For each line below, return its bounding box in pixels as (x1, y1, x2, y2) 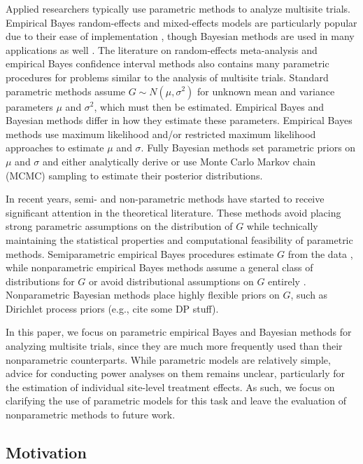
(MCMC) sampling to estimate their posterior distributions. (6, 168, 263, 182)
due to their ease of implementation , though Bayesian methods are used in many (6, 29, 355, 43)
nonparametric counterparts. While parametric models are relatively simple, (6, 352, 331, 367)
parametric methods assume (6, 83, 126, 98)
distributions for (6, 273, 75, 288)
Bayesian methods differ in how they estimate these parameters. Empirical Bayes (6, 113, 353, 128)
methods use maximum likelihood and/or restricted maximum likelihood (6, 126, 316, 141)
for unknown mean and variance (197, 83, 335, 98)
